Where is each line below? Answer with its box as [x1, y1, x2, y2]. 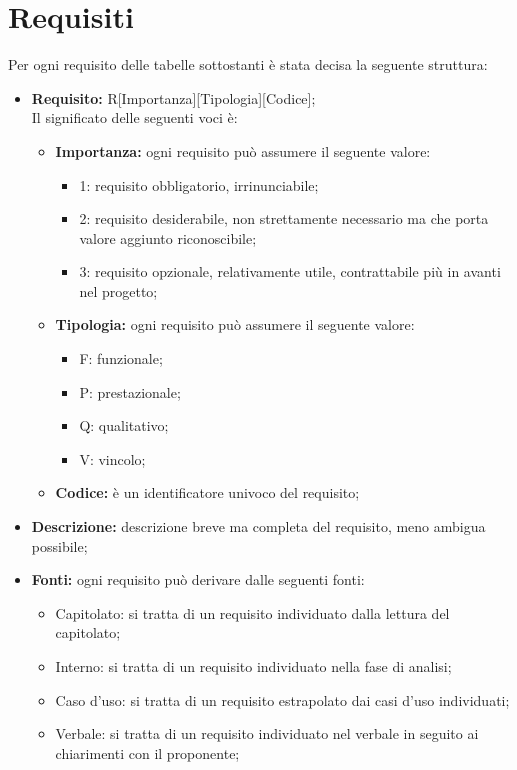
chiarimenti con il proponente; [55, 742, 240, 763]
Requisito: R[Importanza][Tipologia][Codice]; [31, 87, 316, 108]
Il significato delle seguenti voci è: [31, 107, 238, 128]
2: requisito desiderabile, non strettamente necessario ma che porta [79, 208, 489, 229]
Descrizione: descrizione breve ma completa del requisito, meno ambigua [31, 516, 486, 537]
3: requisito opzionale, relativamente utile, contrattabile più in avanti [79, 261, 501, 282]
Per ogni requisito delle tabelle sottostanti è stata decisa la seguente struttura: [8, 54, 488, 75]
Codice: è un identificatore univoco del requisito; [55, 482, 360, 503]
